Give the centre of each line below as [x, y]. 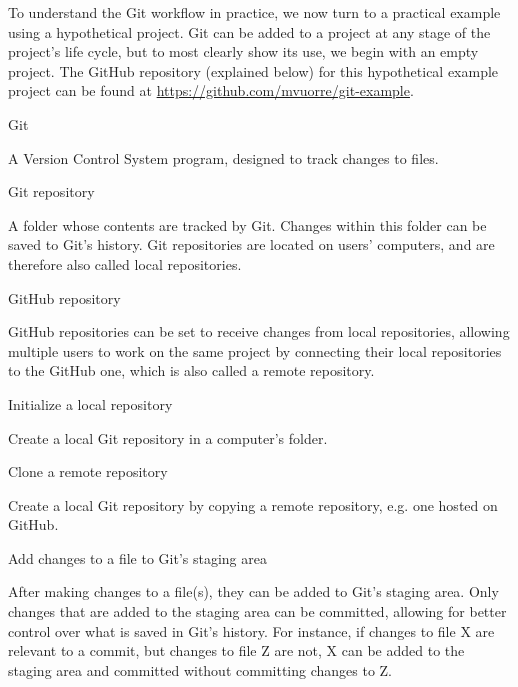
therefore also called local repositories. [125, 263]
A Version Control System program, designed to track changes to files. [223, 157]
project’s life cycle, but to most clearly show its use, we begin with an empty [243, 51]
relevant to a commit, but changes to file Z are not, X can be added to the [236, 650]
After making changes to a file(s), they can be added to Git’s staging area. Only [253, 591]
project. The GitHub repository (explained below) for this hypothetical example [253, 70]
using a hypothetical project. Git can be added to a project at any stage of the [249, 31]
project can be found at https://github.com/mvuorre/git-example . [211, 90]
